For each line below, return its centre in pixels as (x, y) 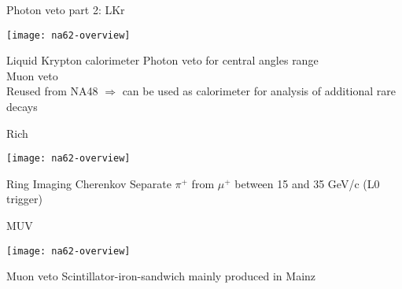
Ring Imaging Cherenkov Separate (89, 183)
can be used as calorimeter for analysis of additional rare (259, 91)
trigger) (24, 199)
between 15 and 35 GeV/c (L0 (307, 183)
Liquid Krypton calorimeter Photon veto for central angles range (162, 60)
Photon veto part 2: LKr (66, 9)
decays (22, 107)
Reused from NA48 (52, 91)
